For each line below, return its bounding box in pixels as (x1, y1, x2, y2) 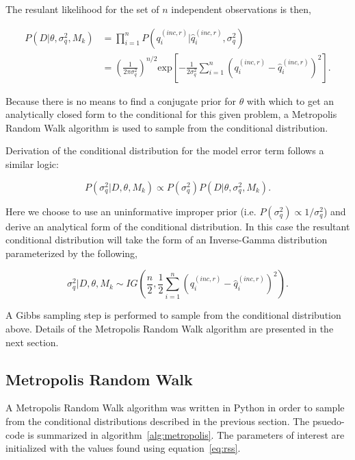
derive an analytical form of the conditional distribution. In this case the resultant (5, 219, 350, 233)
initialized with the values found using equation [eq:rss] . (5, 441, 241, 455)
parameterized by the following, (5, 245, 137, 260)
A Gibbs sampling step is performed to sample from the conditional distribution (5, 308, 341, 322)
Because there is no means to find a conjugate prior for (5, 93, 236, 108)
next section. (5, 335, 59, 349)
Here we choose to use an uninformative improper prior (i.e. (5, 204, 257, 218)
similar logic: (5, 157, 59, 171)
